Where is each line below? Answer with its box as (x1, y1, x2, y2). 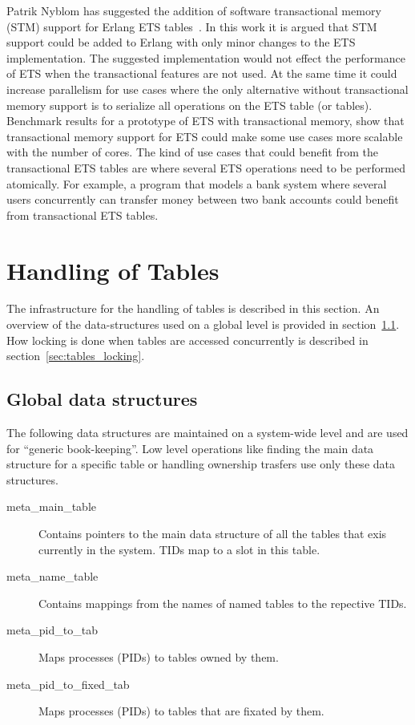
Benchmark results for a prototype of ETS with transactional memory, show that (6, 112, 405, 129)
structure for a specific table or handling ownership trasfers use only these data (6, 456, 395, 472)
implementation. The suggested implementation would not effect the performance (6, 49, 405, 66)
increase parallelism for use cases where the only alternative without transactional (6, 80, 409, 97)
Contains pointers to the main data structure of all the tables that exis (38, 525, 387, 541)
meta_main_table (6, 498, 96, 515)
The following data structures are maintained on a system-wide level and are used (6, 424, 409, 441)
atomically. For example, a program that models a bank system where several (6, 175, 387, 192)
